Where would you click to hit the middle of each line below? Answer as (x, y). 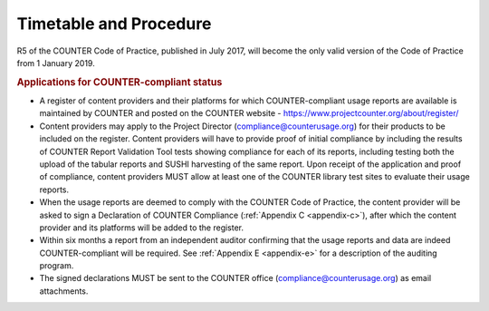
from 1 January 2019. (56, 63)
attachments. (64, 291)
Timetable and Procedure (114, 24)
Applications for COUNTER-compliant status (120, 82)
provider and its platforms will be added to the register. (142, 228)
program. (57, 266)
